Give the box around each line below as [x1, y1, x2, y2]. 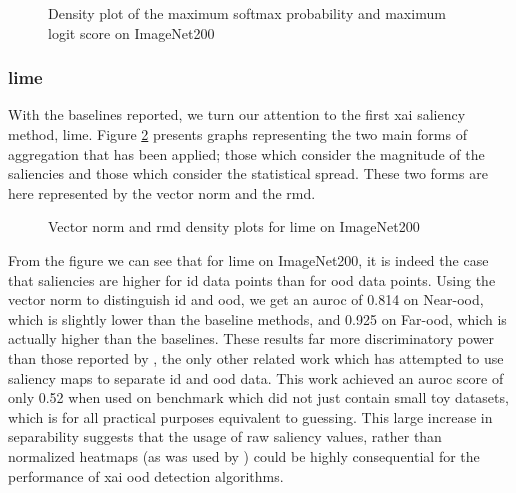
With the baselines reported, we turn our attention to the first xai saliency [8, 104, 466, 125]
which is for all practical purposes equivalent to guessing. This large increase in [8, 406, 493, 427]
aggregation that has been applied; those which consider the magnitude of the [8, 143, 485, 164]
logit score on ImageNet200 [48, 22, 215, 43]
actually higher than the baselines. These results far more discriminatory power [8, 328, 495, 349]
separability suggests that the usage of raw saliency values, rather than [8, 426, 442, 447]
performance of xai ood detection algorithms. [8, 465, 284, 486]
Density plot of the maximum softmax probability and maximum [48, 3, 446, 23]
